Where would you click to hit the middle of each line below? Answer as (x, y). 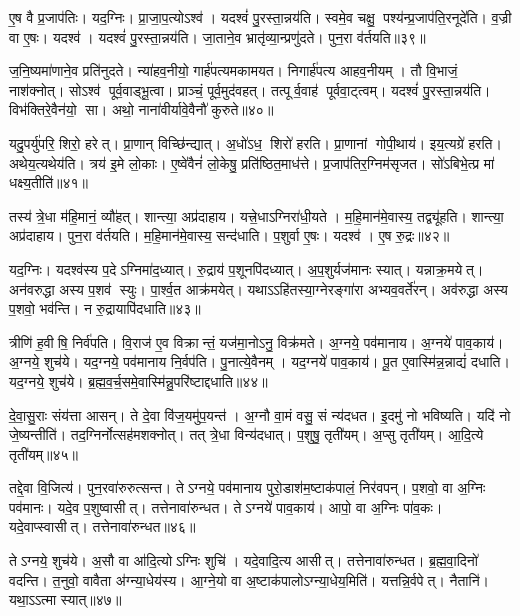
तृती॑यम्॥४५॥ (43, 453)
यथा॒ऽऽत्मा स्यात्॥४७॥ (65, 599)
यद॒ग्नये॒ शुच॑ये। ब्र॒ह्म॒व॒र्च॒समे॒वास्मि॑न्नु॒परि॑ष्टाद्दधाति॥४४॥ (138, 380)
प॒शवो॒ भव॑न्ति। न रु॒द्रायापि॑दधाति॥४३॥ (105, 308)
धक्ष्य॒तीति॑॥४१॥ (49, 182)
